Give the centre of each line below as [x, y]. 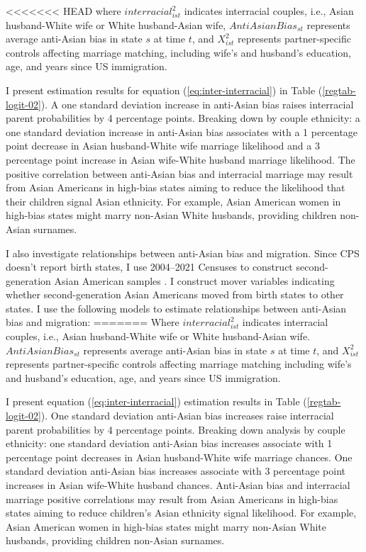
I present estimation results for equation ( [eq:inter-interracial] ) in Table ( [164, 90]
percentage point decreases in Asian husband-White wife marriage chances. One [179, 457]
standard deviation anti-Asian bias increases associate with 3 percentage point [176, 471]
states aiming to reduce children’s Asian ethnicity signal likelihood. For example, [181, 513]
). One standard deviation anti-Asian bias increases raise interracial [187, 416]
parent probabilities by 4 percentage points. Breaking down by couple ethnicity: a [183, 118]
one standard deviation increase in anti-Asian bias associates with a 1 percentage [182, 131]
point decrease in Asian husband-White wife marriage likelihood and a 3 [163, 146]
